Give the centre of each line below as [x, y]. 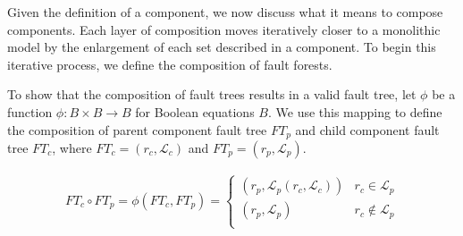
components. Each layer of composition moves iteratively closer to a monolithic [224, 29]
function [30, 111]
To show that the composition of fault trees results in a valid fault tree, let [212, 94]
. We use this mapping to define [355, 111]
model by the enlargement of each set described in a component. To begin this [222, 47]
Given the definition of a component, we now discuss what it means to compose [225, 12]
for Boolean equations [195, 111]
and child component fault [367, 129]
